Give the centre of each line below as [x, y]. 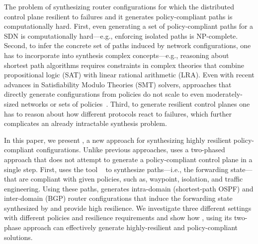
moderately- [224, 94]
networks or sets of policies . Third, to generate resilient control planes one [135, 103]
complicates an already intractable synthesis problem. [86, 123]
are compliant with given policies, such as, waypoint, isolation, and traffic [131, 179]
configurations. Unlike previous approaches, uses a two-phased [130, 150]
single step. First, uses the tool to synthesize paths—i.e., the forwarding [116, 169]
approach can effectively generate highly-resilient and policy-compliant [130, 227]
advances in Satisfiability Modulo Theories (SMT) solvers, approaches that [118, 84]
